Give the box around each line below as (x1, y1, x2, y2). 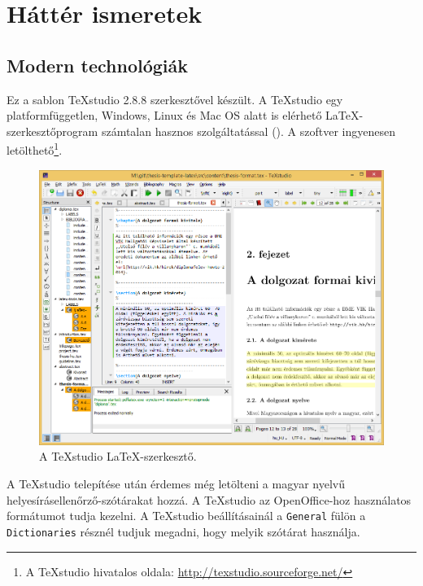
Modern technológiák (7, 52, 189, 77)
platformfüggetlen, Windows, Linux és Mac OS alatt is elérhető (7, 107, 322, 124)
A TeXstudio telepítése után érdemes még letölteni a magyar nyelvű (7, 475, 345, 492)
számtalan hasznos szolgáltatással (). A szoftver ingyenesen (101, 122, 396, 139)
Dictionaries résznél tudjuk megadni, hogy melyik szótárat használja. (7, 523, 360, 540)
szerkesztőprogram (7, 122, 98, 139)
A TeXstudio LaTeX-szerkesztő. (39, 448, 197, 465)
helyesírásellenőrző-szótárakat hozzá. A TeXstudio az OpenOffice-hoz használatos (7, 491, 412, 508)
